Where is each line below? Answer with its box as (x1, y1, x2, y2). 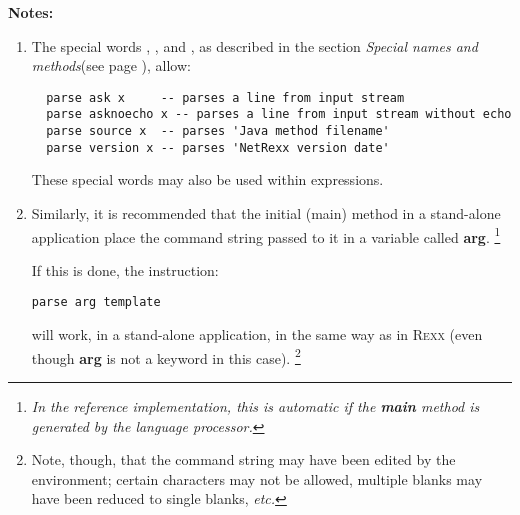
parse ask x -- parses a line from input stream (46, 90, 405, 105)
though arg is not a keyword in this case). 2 (31, 344, 301, 368)
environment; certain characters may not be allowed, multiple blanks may (31, 468, 483, 489)
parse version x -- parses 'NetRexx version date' (46, 140, 390, 155)
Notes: (8, 2, 54, 22)
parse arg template (31, 295, 161, 310)
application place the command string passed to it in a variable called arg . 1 (31, 223, 501, 247)
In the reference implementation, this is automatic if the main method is (31, 395, 480, 416)
